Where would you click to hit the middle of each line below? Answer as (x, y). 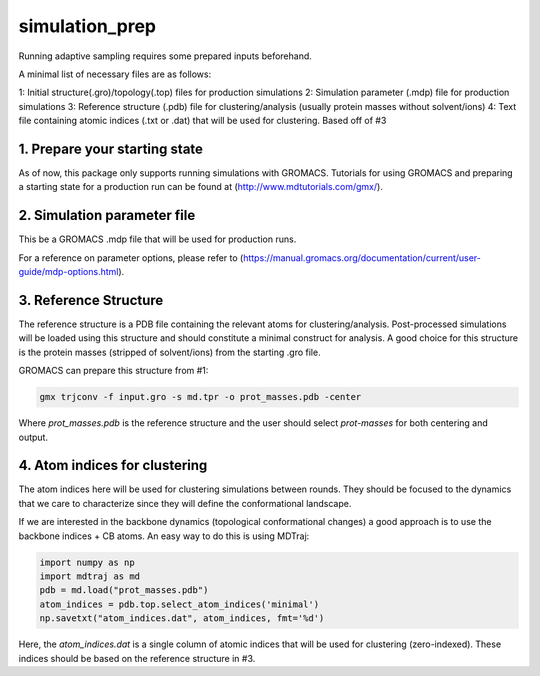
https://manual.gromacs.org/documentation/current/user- (362, 257)
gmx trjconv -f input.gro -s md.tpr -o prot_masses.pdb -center (200, 397)
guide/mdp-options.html (68, 272)
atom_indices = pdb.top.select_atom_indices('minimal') (179, 604)
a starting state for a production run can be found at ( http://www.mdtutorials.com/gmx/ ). (201, 187)
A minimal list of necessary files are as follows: (115, 74)
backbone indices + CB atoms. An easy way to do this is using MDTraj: (164, 536)
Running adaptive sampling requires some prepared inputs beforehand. (165, 56)
